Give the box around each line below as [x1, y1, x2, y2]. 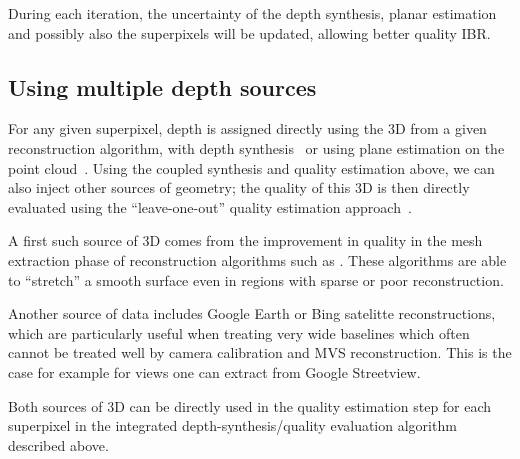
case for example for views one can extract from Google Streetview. [8, 361, 421, 382]
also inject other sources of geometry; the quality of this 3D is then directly [8, 177, 470, 198]
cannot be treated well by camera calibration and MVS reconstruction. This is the [8, 342, 512, 363]
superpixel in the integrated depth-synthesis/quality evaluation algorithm [8, 415, 457, 436]
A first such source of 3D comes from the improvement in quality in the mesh [8, 230, 483, 251]
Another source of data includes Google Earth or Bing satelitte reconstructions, [8, 303, 496, 324]
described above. [8, 434, 109, 455]
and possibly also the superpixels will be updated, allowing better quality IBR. [8, 22, 491, 43]
